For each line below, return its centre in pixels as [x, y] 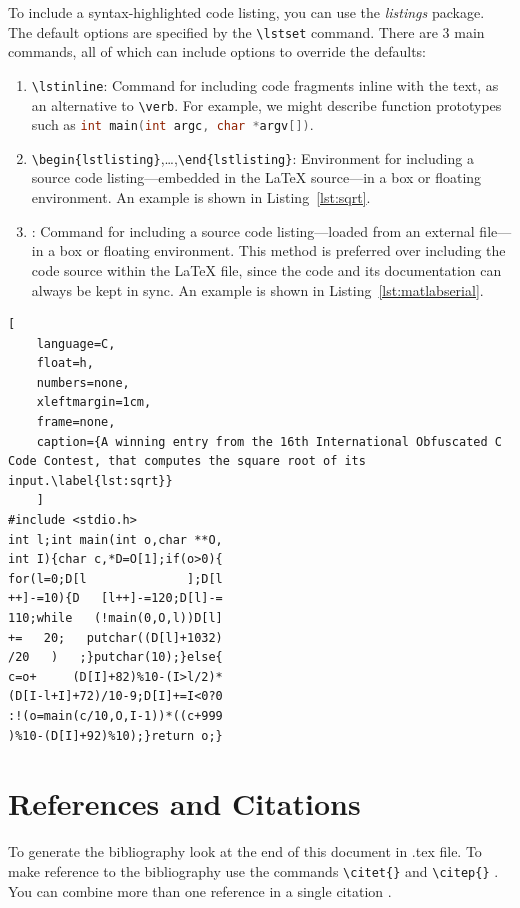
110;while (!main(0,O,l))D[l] [115, 618]
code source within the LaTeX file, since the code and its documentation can [266, 269]
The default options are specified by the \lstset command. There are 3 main [246, 31]
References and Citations [184, 803]
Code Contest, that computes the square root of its [187, 461]
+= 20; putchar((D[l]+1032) [115, 637]
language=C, [76, 343]
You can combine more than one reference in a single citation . [200, 890]
